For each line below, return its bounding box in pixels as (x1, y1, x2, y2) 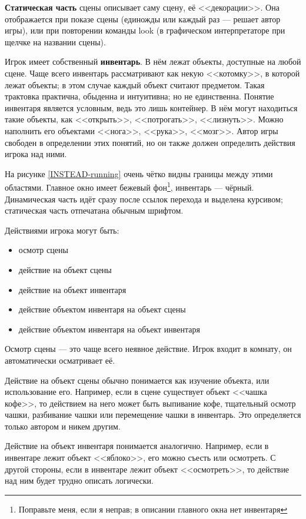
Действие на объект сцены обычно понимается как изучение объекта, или (5, 374, 270, 386)
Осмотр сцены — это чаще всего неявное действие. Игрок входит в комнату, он (5, 342, 292, 355)
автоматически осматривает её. (5, 354, 115, 366)
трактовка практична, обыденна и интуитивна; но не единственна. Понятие (5, 90, 274, 102)
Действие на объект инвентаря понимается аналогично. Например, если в (5, 440, 269, 452)
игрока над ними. (5, 148, 67, 160)
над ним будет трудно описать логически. (5, 474, 154, 487)
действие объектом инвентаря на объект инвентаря (18, 322, 200, 335)
